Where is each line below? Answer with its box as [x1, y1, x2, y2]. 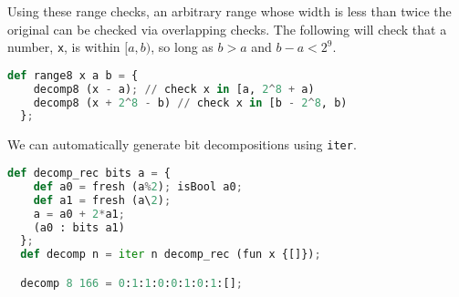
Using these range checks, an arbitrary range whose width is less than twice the [7, 2, 452, 20]
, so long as [151, 37, 214, 56]
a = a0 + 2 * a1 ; [33, 207, 125, 220]
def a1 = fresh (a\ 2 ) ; [33, 193, 172, 207]
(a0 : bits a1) [33, 220, 125, 234]
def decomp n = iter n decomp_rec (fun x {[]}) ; [20, 248, 321, 261]
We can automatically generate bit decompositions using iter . [7, 135, 357, 154]
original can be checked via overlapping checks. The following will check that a [7, 19, 447, 38]
